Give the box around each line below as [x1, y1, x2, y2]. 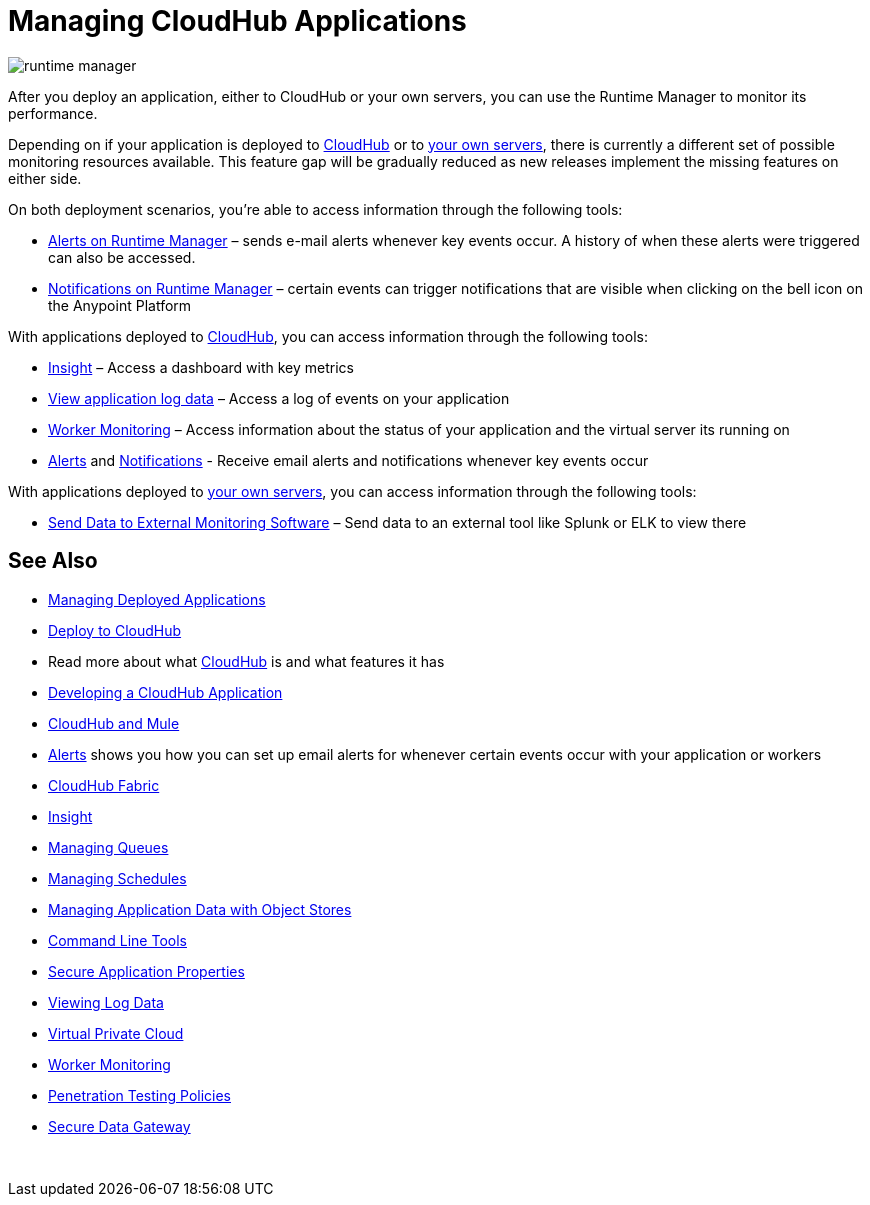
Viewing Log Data [48, 993, 164, 1011]
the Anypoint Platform [48, 296, 192, 314]
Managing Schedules [48, 869, 187, 887]
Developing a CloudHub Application [48, 683, 283, 701]
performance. [8, 104, 98, 122]
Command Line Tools [48, 931, 187, 949]
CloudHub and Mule [48, 714, 180, 732]
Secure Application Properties [48, 962, 245, 980]
